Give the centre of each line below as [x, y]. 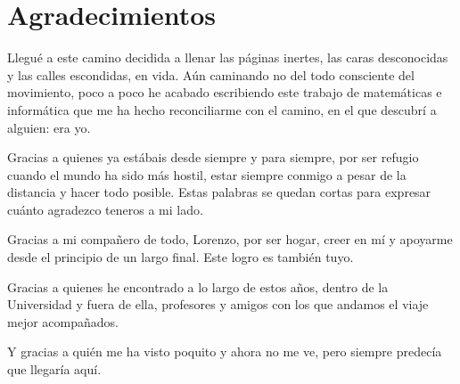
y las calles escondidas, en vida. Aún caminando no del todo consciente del [211, 74]
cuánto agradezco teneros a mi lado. [105, 209]
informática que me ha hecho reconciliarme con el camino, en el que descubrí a [222, 109]
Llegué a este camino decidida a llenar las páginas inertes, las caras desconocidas [228, 57]
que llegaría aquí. [54, 369]
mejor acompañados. [63, 321]
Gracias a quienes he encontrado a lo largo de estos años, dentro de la [198, 286]
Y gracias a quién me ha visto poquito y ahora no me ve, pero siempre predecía [225, 351]
